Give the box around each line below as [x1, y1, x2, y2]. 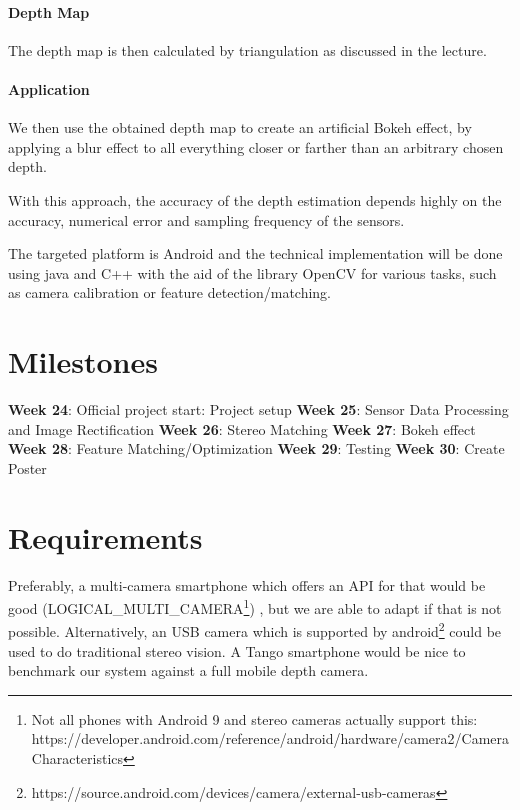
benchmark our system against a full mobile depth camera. [8, 660, 369, 681]
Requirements [8, 516, 203, 557]
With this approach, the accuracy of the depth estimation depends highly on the [8, 189, 502, 210]
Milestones [8, 341, 158, 382]
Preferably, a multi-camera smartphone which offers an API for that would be [8, 574, 486, 595]
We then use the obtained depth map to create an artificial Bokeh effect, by [8, 117, 472, 138]
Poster [8, 457, 47, 478]
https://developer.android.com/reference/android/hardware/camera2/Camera [31, 728, 510, 749]
